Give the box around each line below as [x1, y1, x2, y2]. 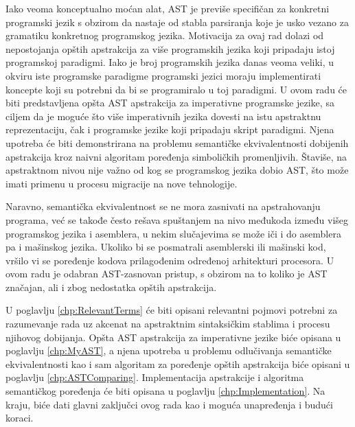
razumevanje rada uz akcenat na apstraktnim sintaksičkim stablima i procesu [5, 316, 330, 331]
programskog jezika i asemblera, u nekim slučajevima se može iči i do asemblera [5, 226, 341, 240]
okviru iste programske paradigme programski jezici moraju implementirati [5, 68, 321, 82]
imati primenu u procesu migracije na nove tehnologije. [5, 176, 238, 190]
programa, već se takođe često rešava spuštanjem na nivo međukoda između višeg [5, 212, 349, 227]
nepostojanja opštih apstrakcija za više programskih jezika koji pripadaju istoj [5, 41, 335, 56]
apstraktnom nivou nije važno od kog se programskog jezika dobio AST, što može [5, 163, 349, 177]
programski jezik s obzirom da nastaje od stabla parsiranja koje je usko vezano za [5, 14, 349, 29]
